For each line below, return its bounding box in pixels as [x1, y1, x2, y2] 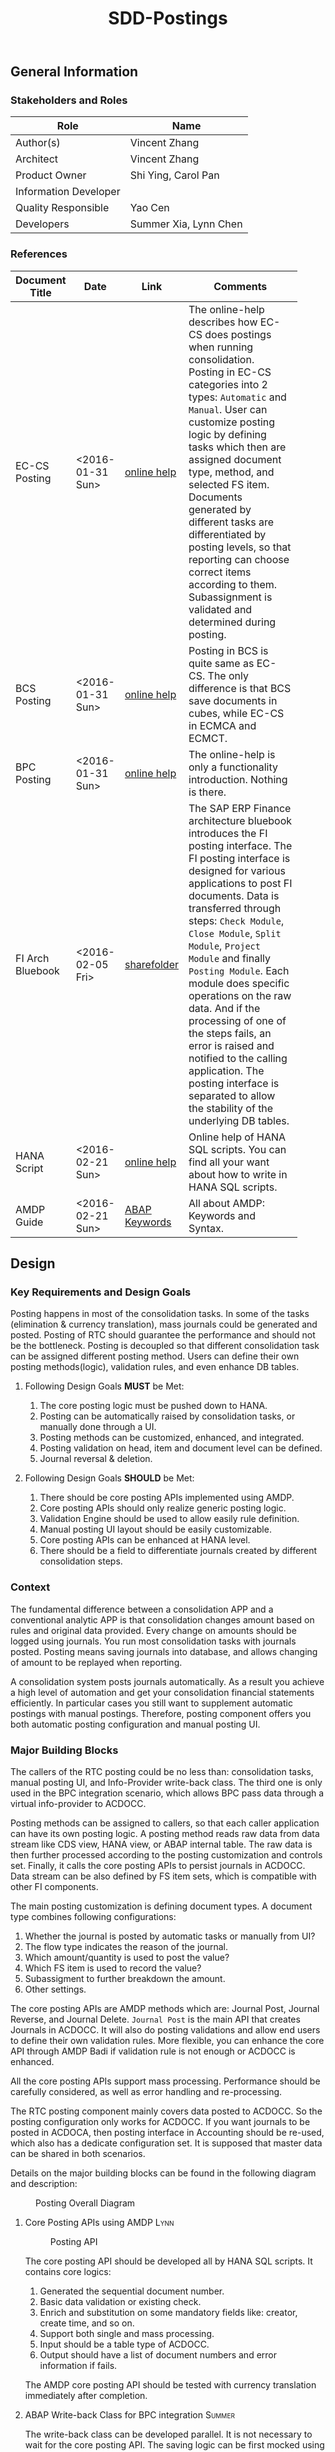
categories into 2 [188, 377, 268, 391]
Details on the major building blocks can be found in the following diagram [10, 2167, 317, 2179]
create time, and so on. [39, 2317, 135, 2329]
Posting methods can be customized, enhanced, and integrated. [39, 1432, 305, 1444]
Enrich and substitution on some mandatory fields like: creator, [39, 2307, 298, 2319]
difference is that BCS [188, 681, 292, 695]
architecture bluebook [188, 813, 293, 827]
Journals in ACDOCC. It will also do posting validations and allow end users [10, 2024, 321, 2036]
